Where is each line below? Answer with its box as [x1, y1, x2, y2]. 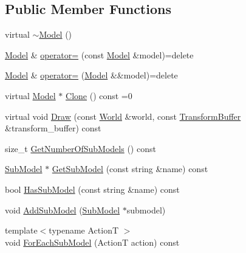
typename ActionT [49, 224, 119, 237]
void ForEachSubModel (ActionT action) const [5, 235, 180, 248]
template [5, 224, 38, 237]
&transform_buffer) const [5, 122, 101, 134]
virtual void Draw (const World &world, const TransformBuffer [5, 109, 241, 122]
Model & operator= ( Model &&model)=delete [5, 69, 178, 81]
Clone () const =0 [66, 89, 132, 102]
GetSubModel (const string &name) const [52, 162, 208, 175]
